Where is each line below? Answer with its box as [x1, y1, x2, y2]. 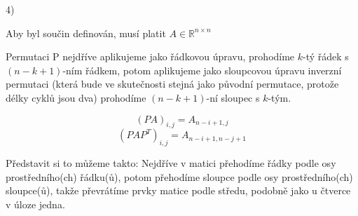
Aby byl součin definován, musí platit [6, 25, 166, 40]
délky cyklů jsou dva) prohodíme [6, 90, 146, 104]
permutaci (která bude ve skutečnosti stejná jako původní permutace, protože [6, 76, 339, 91]
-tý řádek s [303, 49, 349, 64]
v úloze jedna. [6, 196, 65, 211]
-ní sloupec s [206, 90, 260, 104]
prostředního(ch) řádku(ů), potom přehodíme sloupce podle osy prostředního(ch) [6, 169, 353, 184]
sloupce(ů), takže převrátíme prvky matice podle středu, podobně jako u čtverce [6, 183, 351, 198]
